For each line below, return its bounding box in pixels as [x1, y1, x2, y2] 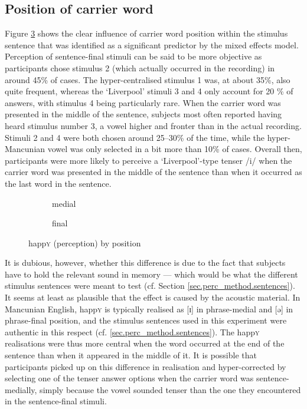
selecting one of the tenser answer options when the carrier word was [5, 372, 254, 384]
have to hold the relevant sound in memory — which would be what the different [5, 268, 298, 280]
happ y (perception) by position [28, 236, 141, 249]
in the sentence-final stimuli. [5, 395, 107, 407]
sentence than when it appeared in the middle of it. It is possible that [5, 349, 257, 361]
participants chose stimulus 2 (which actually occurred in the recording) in [5, 61, 275, 74]
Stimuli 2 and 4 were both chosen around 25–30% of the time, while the [5, 131, 264, 143]
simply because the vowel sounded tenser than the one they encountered [40, 383, 301, 395]
